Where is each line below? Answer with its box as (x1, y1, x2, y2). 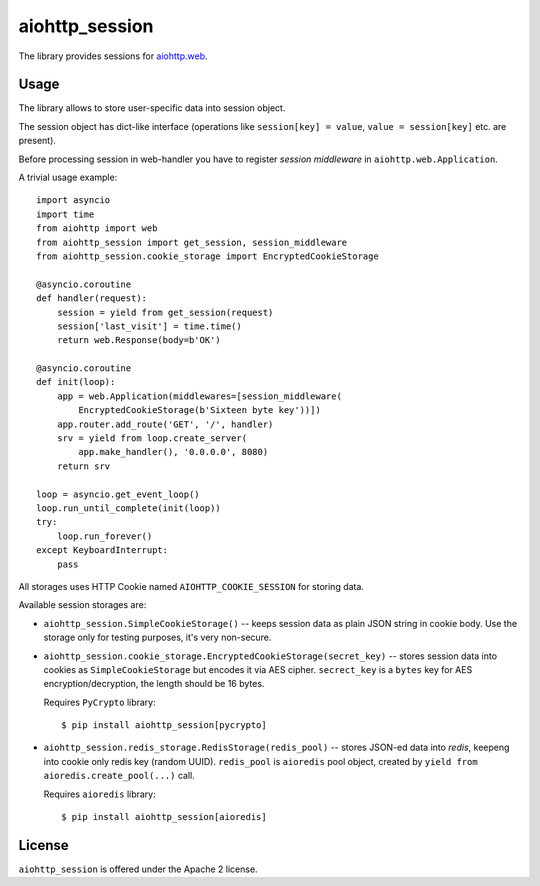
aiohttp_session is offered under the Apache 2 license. (18, 863, 259, 875)
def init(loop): (36, 376, 116, 388)
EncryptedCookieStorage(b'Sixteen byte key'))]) (78, 405, 322, 416)
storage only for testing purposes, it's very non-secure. (43, 631, 272, 644)
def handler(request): (36, 293, 148, 304)
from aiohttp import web (36, 223, 158, 234)
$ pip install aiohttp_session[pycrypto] (61, 720, 267, 731)
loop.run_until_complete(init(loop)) (36, 503, 222, 514)
